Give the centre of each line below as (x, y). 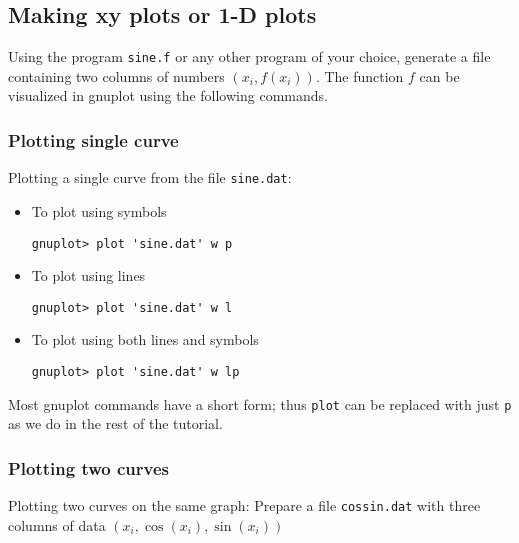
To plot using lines (88, 275)
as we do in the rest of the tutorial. (115, 423)
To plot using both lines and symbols (145, 339)
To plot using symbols (99, 210)
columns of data (57, 524)
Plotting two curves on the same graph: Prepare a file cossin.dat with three (244, 505)
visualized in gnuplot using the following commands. (168, 95)
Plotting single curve (93, 139)
